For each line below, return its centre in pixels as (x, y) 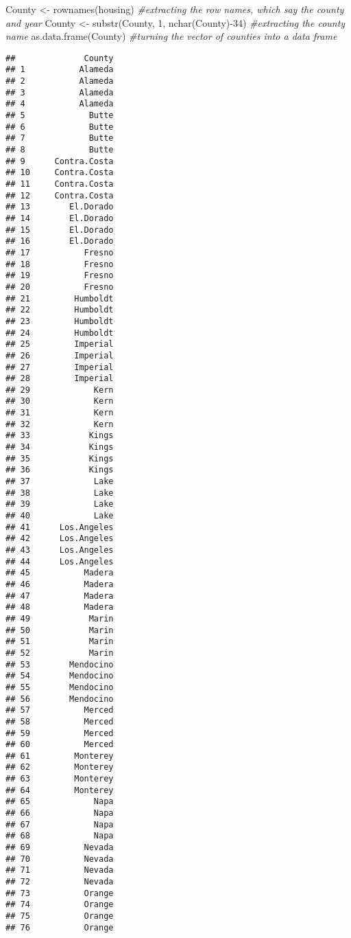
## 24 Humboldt (60, 333)
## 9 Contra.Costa (60, 161)
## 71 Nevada (60, 870)
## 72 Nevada (60, 882)
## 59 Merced (60, 733)
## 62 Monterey (60, 767)
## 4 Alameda (60, 104)
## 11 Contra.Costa (60, 184)
